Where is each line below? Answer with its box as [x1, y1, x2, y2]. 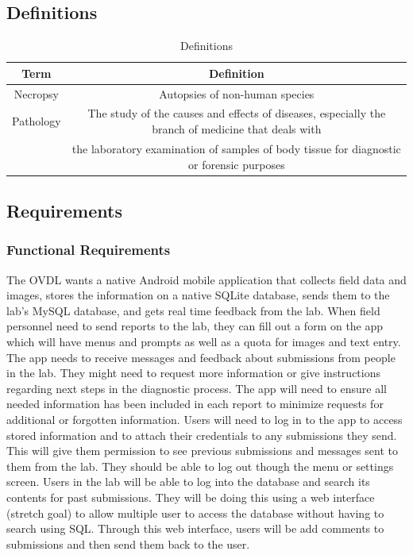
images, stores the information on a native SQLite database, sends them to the [6, 287, 390, 303]
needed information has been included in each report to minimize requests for [6, 395, 384, 412]
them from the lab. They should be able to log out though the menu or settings [6, 457, 394, 474]
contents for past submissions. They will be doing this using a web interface [6, 488, 375, 505]
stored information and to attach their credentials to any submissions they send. [6, 426, 397, 443]
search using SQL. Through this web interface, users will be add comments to [6, 520, 384, 537]
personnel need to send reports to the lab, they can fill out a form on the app [6, 318, 384, 334]
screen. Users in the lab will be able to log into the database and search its [6, 473, 370, 490]
